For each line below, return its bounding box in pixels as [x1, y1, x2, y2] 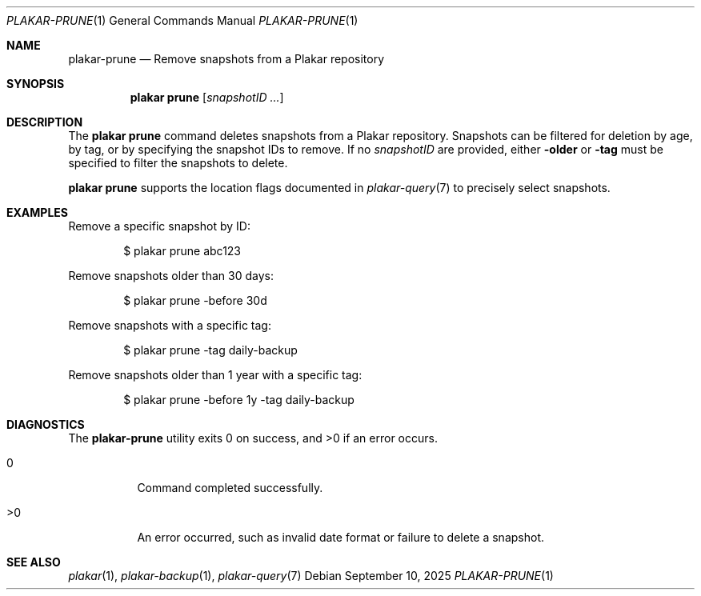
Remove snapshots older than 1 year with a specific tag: [68, 368, 363, 382]
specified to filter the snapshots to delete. [68, 156, 288, 170]
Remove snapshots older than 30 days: [68, 269, 274, 282]
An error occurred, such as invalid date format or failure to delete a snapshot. [137, 530, 545, 544]
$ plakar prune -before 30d [123, 294, 267, 307]
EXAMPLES [6, 206, 68, 219]
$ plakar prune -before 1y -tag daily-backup [123, 393, 355, 406]
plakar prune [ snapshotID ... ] [130, 90, 284, 104]
